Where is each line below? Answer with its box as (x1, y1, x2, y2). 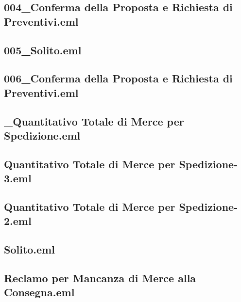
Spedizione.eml (4, 127, 81, 143)
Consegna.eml (4, 285, 75, 300)
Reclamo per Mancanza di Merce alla (4, 270, 196, 285)
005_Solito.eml (4, 42, 82, 57)
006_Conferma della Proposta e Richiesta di (4, 71, 233, 86)
